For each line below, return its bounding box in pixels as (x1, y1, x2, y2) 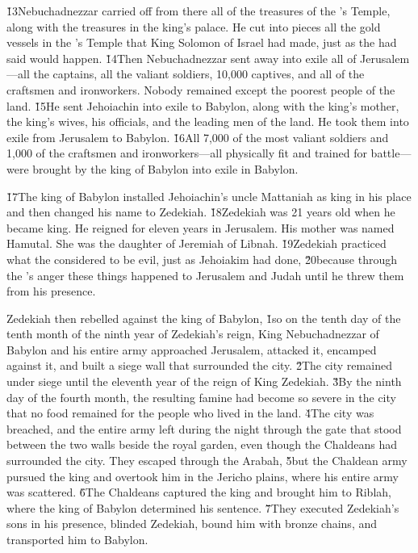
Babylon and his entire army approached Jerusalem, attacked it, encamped (6, 341, 377, 358)
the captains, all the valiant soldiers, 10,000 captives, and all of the (33, 65, 365, 82)
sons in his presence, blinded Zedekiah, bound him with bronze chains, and (6, 515, 378, 532)
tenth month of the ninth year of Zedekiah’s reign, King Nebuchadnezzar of (6, 325, 379, 342)
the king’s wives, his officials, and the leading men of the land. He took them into (6, 113, 409, 130)
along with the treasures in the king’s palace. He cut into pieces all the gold (6, 18, 381, 35)
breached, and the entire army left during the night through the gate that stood (6, 420, 402, 437)
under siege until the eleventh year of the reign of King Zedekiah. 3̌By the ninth (6, 373, 402, 390)
